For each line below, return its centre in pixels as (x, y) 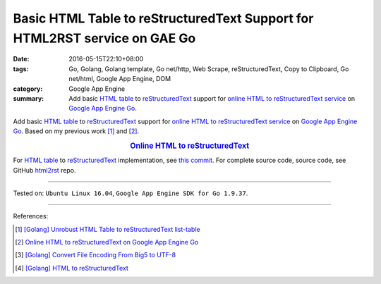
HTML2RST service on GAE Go (104, 38)
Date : (21, 59)
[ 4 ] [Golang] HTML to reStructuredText (72, 268)
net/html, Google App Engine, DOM (120, 79)
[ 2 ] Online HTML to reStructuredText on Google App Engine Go (107, 242)
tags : (21, 69)
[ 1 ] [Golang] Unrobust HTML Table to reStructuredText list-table (108, 229)
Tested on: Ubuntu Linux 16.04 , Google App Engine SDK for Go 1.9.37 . (131, 193)
